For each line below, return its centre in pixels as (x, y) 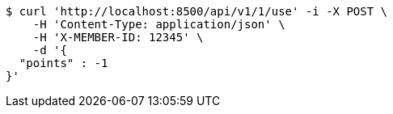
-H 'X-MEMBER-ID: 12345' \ (118, 37)
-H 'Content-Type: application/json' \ (159, 24)
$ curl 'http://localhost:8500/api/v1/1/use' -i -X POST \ (197, 11)
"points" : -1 (63, 63)
